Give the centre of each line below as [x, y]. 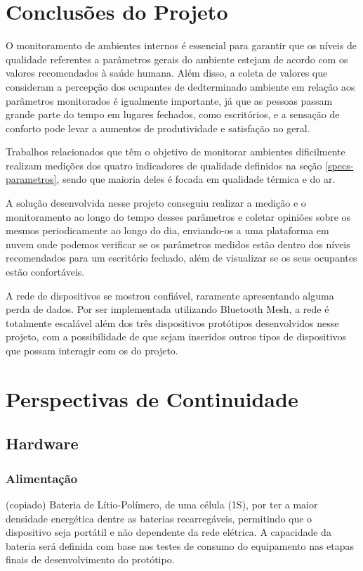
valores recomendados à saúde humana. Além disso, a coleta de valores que [167, 73]
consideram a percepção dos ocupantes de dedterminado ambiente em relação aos [180, 86]
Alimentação [42, 478]
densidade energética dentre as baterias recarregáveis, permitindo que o [159, 518]
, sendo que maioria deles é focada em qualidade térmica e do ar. [196, 179]
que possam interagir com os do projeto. [92, 350]
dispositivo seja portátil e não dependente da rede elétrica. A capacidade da [169, 532]
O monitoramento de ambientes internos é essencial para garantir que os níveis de [181, 45]
